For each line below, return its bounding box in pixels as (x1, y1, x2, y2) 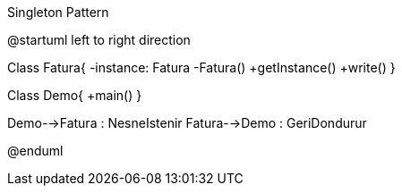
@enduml (7, 143, 64, 158)
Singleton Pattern (7, 4, 109, 20)
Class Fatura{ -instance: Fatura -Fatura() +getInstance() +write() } (7, 60, 396, 75)
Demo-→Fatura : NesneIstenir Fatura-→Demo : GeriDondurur (7, 115, 367, 130)
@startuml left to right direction (7, 32, 191, 47)
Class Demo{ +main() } (7, 88, 142, 103)
